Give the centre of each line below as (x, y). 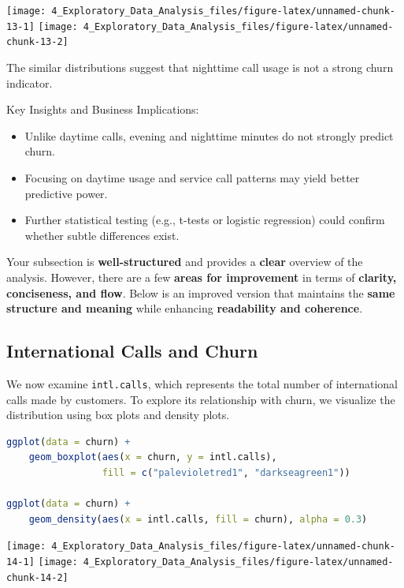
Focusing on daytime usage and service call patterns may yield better (192, 177)
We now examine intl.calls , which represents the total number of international (202, 383)
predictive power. (66, 193)
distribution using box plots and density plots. (118, 415)
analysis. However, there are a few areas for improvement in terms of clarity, (202, 277)
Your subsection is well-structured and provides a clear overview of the (185, 262)
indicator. (30, 82)
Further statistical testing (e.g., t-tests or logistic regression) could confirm (205, 220)
